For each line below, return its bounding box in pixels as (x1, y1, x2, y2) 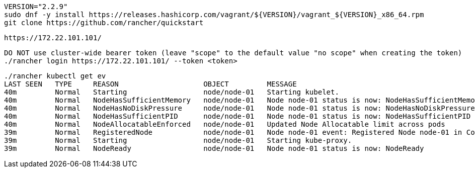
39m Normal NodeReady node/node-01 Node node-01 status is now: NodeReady (4, 144, 424, 152)
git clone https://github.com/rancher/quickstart (4, 19, 204, 27)
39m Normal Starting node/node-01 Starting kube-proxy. (4, 136, 352, 144)
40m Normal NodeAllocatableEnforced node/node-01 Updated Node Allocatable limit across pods (4, 120, 445, 128)
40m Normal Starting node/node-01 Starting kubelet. (4, 88, 339, 96)
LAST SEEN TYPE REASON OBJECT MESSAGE (4, 80, 297, 88)
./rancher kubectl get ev (4, 72, 106, 80)
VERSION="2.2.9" (4, 3, 68, 11)
